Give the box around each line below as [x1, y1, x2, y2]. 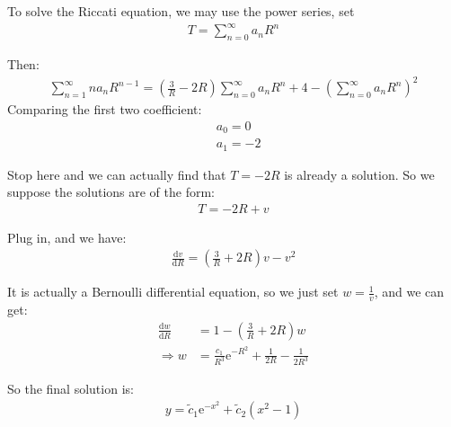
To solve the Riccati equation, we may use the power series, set [7, 2, 355, 20]
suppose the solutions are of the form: [7, 182, 215, 201]
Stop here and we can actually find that [7, 165, 226, 183]
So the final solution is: [7, 379, 134, 398]
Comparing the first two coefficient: [7, 100, 202, 119]
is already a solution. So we [284, 165, 435, 183]
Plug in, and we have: [7, 227, 127, 246]
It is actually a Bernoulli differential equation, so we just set [7, 282, 339, 301]
